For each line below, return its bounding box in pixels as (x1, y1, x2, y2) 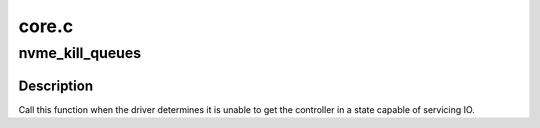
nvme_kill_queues (18, 44, 142, 62)
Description (18, 77, 94, 94)
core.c (18, 15, 74, 37)
